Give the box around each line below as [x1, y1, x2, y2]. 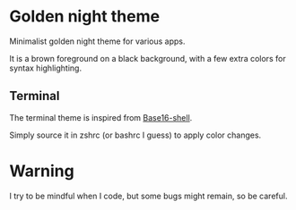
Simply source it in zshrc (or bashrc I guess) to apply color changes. [9, 130, 262, 140]
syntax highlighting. [9, 63, 83, 73]
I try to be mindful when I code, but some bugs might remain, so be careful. [9, 190, 288, 201]
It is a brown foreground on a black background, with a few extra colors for [9, 53, 286, 63]
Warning [9, 161, 74, 181]
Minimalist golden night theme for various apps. [9, 36, 186, 46]
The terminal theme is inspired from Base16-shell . [9, 112, 193, 122]
